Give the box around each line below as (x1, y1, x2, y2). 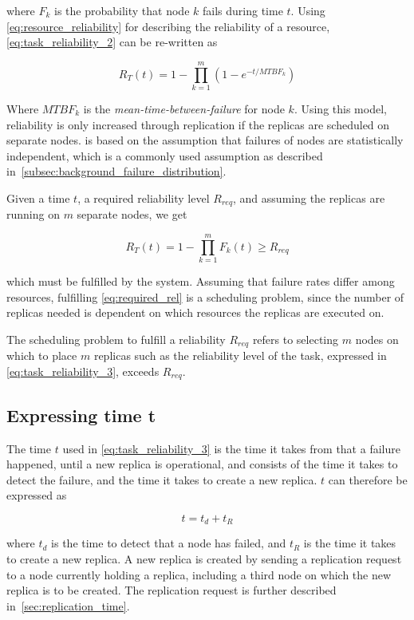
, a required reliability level (77, 189, 210, 206)
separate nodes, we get (77, 206, 187, 223)
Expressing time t (6, 402, 156, 427)
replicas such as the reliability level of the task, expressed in (93, 347, 387, 364)
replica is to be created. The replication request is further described (6, 582, 337, 598)
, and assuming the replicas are (233, 189, 385, 206)
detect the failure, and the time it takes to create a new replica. (6, 471, 317, 488)
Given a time (6, 189, 70, 206)
